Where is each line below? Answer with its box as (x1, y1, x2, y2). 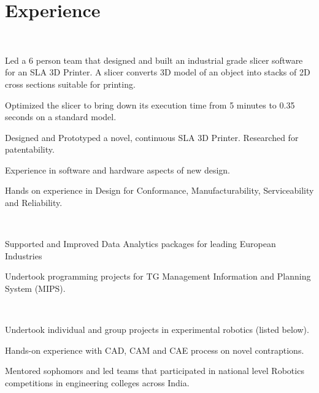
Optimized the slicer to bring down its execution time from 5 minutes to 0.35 (5, 98, 295, 111)
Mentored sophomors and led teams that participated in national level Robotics (5, 364, 304, 377)
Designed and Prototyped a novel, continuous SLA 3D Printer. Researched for (5, 131, 299, 143)
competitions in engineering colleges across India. (5, 376, 190, 389)
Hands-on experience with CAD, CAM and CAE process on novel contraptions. (5, 343, 304, 356)
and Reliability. (5, 196, 63, 209)
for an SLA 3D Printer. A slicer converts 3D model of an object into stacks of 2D (5, 66, 310, 78)
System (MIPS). (5, 282, 66, 295)
